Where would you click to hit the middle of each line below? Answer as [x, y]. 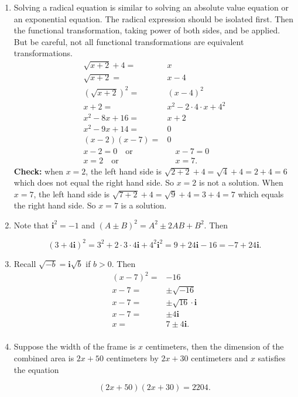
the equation [36, 369]
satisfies [272, 357]
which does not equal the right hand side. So [94, 182]
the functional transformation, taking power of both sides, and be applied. [147, 30]
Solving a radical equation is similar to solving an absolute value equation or [151, 7]
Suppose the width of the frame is [75, 346]
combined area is [44, 357]
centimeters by [132, 357]
